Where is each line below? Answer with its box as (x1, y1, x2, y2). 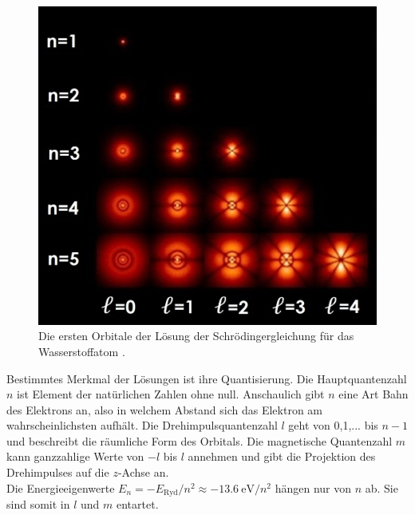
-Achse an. (117, 464, 169, 481)
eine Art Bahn (338, 386, 409, 402)
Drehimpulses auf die (6, 464, 109, 481)
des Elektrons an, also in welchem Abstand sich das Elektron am (6, 401, 323, 418)
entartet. (116, 496, 159, 513)
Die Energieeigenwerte (6, 479, 115, 496)
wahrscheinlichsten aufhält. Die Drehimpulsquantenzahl (6, 417, 278, 434)
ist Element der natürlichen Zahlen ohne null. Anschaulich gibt (17, 386, 325, 402)
